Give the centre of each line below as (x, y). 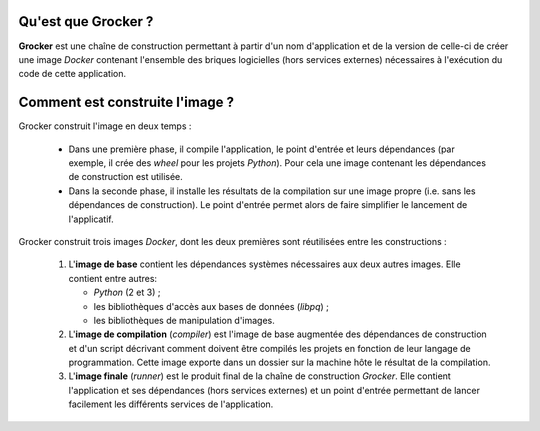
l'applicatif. (91, 219)
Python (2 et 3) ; (127, 292)
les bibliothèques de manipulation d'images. (184, 320)
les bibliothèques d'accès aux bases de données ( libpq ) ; (211, 306)
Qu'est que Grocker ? (86, 21)
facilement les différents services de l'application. (171, 404)
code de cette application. (72, 74)
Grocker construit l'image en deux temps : (105, 126)
